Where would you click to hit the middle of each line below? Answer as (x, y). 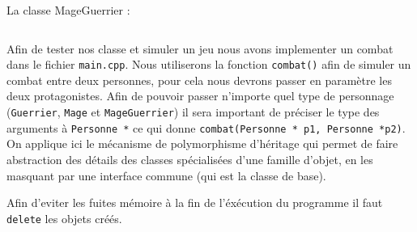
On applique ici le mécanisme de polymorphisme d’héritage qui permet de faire (202, 143)
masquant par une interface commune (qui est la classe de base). (166, 175)
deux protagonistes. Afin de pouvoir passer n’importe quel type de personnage (200, 96)
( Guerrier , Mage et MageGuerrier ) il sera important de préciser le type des (193, 112)
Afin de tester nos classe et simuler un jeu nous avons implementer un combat (200, 48)
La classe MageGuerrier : (68, 10)
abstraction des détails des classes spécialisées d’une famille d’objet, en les (190, 159)
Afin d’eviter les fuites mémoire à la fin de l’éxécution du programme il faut (195, 202)
